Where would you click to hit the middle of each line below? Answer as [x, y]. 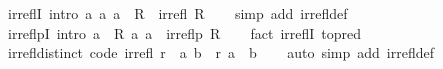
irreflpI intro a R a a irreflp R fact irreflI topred [184, 32]
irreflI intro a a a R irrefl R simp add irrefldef [177, 13]
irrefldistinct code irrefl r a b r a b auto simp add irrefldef [220, 52]
